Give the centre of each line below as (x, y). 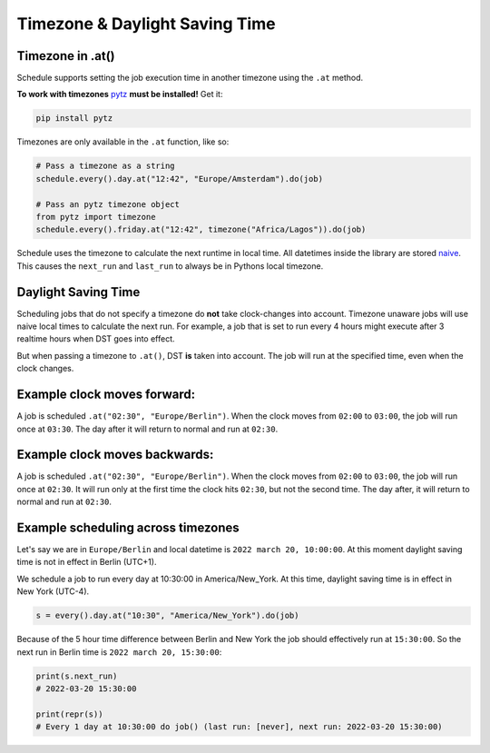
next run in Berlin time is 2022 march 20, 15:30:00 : (119, 652)
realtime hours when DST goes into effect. (96, 339)
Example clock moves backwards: (115, 455)
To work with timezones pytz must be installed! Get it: (120, 94)
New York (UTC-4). (53, 591)
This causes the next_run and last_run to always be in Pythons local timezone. (170, 266)
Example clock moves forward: (106, 395)
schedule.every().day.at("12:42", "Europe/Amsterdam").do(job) (180, 178)
